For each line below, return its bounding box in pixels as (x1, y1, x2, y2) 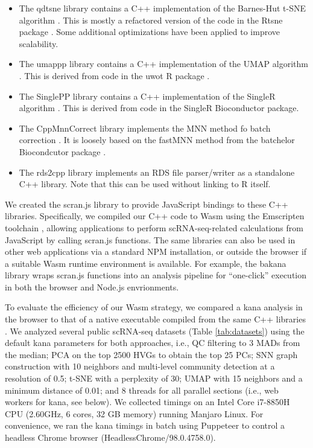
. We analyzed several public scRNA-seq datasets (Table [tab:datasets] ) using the (5, 324, 305, 337)
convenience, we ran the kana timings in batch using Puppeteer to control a (5, 419, 285, 432)
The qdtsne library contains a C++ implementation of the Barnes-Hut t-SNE (19, 2, 306, 14)
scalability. (19, 37, 58, 50)
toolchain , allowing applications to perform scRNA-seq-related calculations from (5, 221, 303, 234)
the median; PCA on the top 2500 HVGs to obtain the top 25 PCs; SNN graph (5, 348, 298, 360)
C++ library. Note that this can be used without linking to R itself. (19, 178, 271, 190)
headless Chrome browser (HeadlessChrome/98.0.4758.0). (5, 431, 216, 443)
